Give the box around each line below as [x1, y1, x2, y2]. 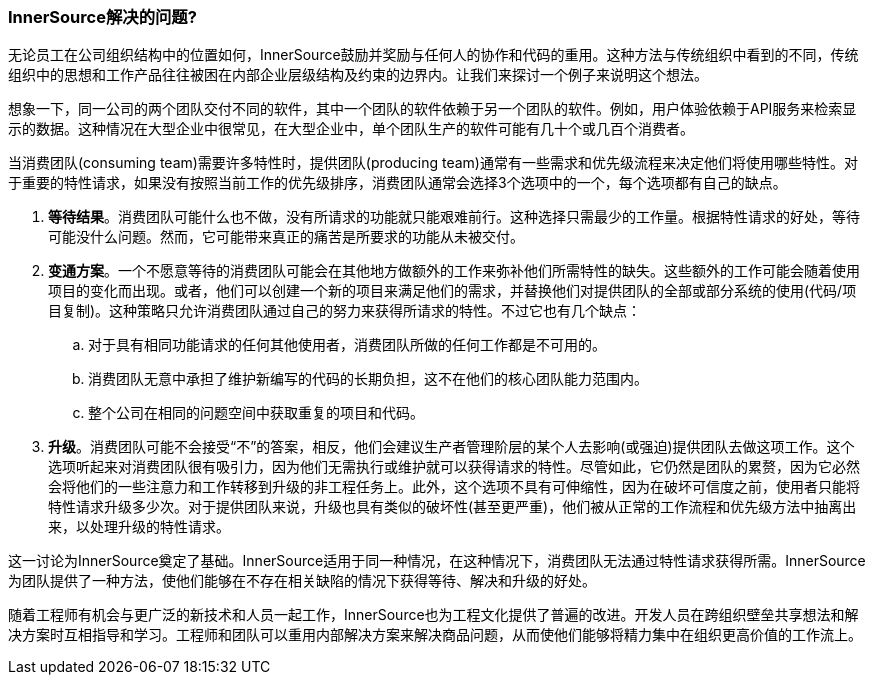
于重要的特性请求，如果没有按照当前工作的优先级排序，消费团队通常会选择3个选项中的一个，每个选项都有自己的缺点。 [8, 174, 787, 192]
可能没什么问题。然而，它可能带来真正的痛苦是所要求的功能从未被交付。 [48, 228, 524, 246]
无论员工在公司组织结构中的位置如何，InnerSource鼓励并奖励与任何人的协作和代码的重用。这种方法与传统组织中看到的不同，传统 [8, 46, 859, 64]
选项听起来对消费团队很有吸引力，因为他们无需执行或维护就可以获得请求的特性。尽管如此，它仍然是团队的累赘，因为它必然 [48, 458, 860, 476]
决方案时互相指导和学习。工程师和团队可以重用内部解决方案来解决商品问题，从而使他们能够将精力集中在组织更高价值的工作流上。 [8, 626, 862, 644]
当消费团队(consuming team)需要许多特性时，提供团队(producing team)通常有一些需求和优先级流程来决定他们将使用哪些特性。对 [8, 154, 858, 172]
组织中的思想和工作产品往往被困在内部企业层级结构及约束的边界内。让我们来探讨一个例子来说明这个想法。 [8, 66, 708, 84]
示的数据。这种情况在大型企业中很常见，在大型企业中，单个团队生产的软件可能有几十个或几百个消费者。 [8, 120, 694, 138]
